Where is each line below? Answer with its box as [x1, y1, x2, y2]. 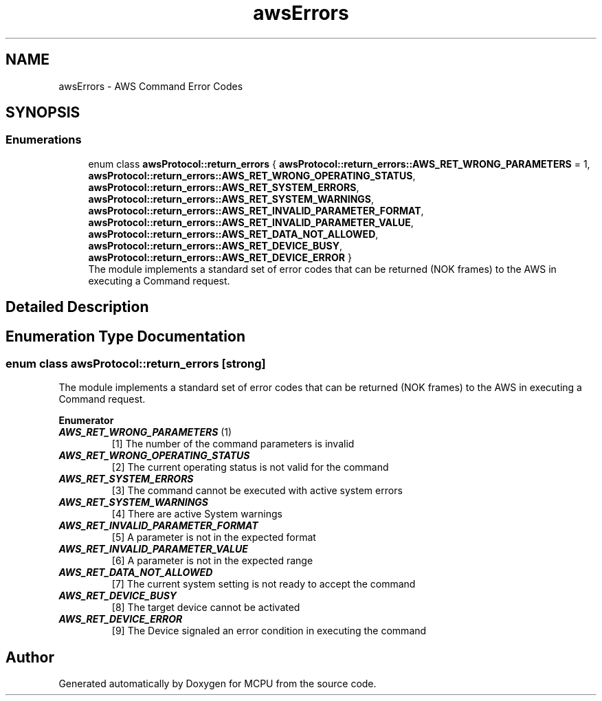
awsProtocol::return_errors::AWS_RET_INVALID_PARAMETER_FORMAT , [88, 204, 424, 216]
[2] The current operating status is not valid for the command [111, 461, 389, 474]
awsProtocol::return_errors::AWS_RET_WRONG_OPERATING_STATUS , [88, 169, 416, 181]
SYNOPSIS [5, 104, 80, 122]
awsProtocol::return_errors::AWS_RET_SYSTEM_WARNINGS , [88, 192, 375, 205]
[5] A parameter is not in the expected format [111, 531, 316, 544]
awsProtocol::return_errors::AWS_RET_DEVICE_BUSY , [88, 239, 343, 252]
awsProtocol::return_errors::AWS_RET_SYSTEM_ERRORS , [88, 181, 359, 193]
